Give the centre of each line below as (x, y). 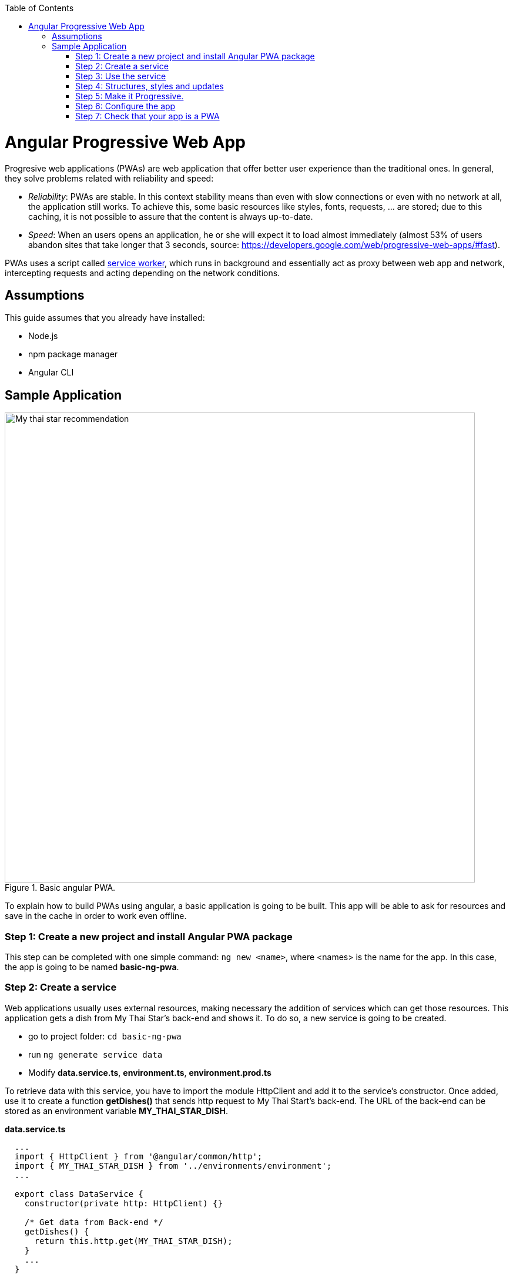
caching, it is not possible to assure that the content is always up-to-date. (171, 216)
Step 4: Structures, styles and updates (150, 86)
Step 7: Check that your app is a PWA (147, 116)
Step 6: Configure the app (125, 106)
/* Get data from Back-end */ (94, 1222)
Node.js (43, 336)
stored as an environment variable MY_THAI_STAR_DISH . (116, 1111)
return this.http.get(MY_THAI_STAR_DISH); (133, 1241)
